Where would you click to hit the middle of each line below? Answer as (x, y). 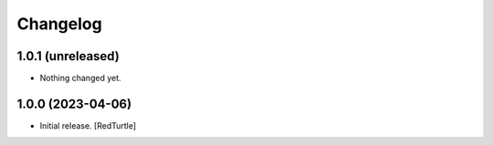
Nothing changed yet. (81, 78)
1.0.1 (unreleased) (68, 56)
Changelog (59, 24)
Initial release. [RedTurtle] (88, 125)
